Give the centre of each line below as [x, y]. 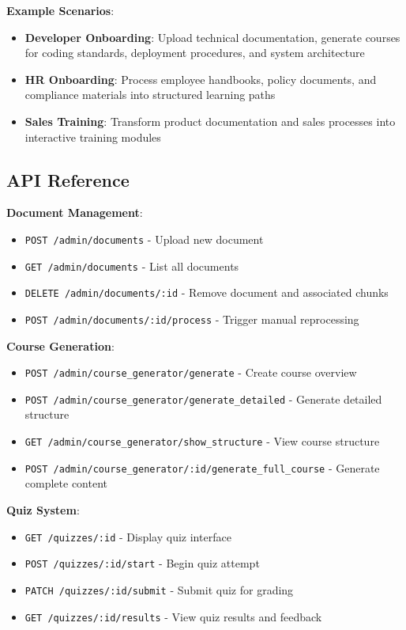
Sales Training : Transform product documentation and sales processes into [210, 121]
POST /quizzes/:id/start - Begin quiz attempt [142, 563]
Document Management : [75, 213]
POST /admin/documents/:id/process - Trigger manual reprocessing [192, 319]
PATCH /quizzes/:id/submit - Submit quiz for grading [159, 589]
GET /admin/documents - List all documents [132, 266]
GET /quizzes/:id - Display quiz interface [128, 536]
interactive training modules [93, 137]
